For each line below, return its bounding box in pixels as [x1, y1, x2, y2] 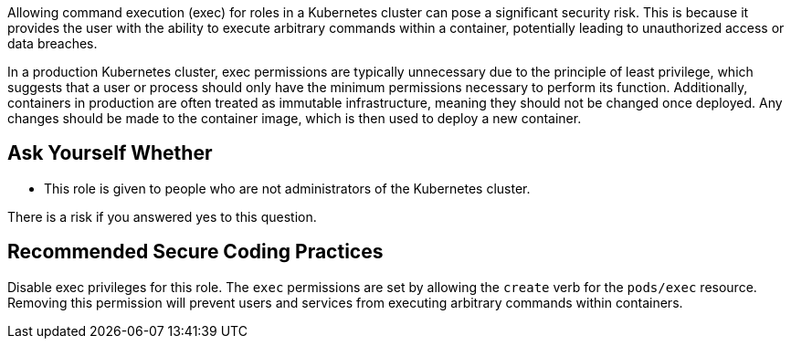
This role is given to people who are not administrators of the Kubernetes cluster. [44, 180, 531, 196]
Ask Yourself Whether [7, 142, 213, 165]
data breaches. [7, 36, 98, 51]
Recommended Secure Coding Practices [7, 240, 384, 264]
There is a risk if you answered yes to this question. [7, 208, 317, 225]
